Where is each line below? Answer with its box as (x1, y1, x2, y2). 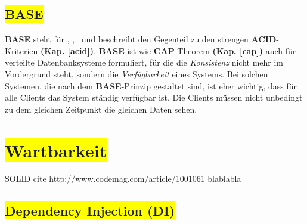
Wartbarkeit (5, 138, 107, 162)
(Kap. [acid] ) (40, 44, 94, 57)
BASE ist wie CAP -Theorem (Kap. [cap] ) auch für (98, 44, 296, 57)
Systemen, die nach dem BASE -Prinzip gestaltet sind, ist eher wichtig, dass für (5, 79, 297, 92)
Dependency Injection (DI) (5, 201, 175, 220)
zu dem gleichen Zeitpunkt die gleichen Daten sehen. (5, 102, 197, 115)
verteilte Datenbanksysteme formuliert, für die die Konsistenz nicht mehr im (5, 56, 283, 69)
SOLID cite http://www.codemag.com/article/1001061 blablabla (5, 172, 241, 185)
